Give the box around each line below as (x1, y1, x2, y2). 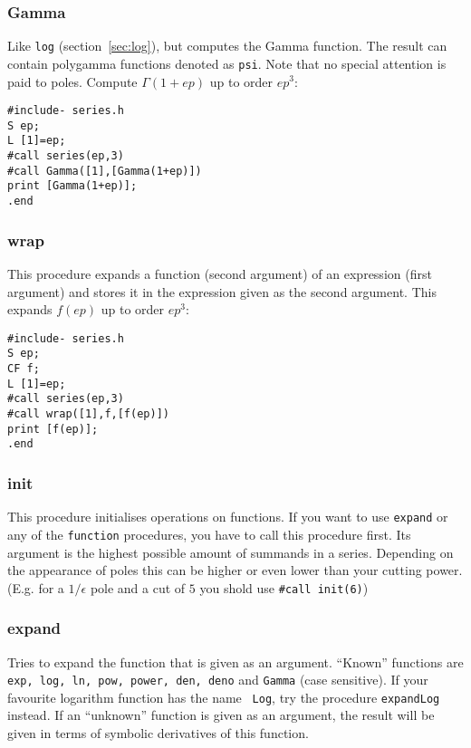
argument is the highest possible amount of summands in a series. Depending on (7, 542, 454, 561)
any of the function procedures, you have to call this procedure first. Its (7, 524, 411, 543)
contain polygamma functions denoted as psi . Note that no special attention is (7, 53, 447, 72)
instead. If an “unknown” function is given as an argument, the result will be (7, 705, 435, 724)
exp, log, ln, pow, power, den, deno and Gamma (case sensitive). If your (7, 670, 428, 689)
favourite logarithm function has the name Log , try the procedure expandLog (7, 687, 440, 706)
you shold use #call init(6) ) (199, 578, 369, 597)
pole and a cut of (90, 578, 186, 597)
